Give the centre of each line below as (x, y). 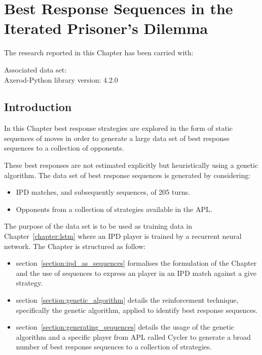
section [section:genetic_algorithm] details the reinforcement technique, (127, 300)
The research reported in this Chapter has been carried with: (99, 52)
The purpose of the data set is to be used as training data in (98, 226)
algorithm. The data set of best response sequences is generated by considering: (127, 175)
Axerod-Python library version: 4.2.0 (61, 79)
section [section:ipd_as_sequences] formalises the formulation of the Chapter (136, 263)
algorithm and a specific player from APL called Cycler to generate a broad (133, 336)
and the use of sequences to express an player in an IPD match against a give (136, 273)
